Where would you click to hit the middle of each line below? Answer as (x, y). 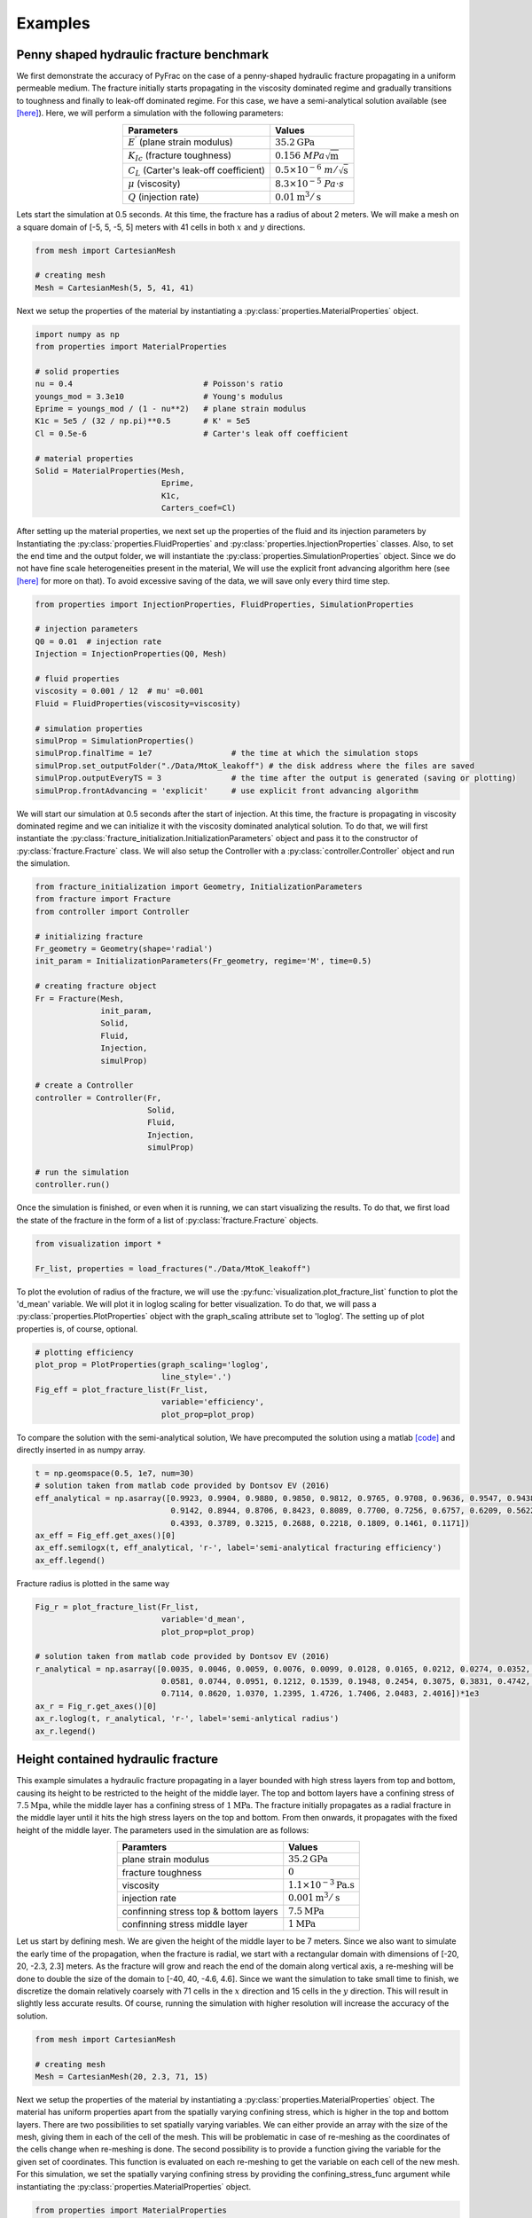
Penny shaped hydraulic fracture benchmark (143, 55)
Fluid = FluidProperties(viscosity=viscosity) (138, 704)
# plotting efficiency (84, 1352)
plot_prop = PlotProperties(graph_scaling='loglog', (152, 1365)
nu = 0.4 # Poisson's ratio (159, 384)
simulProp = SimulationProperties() (115, 740)
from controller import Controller (112, 911)
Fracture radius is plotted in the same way (93, 1583)
